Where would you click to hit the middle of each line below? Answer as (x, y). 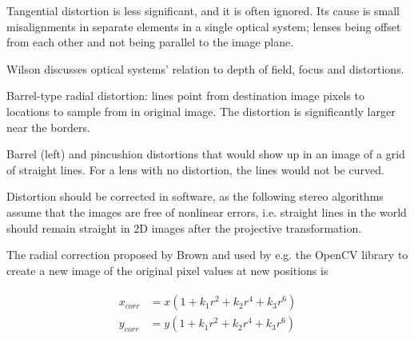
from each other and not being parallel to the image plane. (150, 42)
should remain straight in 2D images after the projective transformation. (184, 227)
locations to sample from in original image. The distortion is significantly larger (201, 111)
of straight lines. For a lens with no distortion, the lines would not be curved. (195, 169)
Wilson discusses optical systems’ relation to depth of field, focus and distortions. (205, 68)
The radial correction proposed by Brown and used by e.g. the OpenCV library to (207, 255)
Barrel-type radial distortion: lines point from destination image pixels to (185, 96)
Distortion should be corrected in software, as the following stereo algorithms (195, 196)
